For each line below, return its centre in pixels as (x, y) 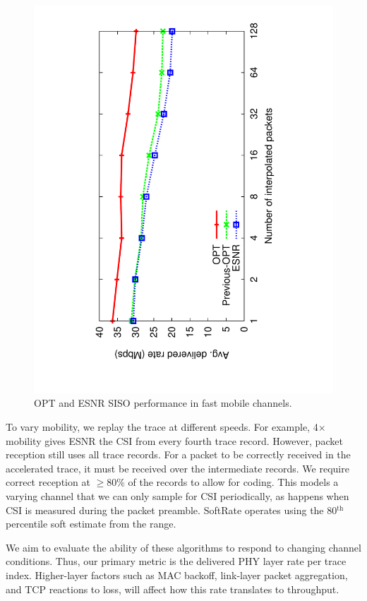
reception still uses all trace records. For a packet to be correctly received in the (178, 454)
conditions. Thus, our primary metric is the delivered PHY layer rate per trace (176, 561)
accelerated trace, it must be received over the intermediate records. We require (178, 468)
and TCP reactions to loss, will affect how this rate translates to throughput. (173, 589)
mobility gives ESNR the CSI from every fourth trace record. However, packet (174, 440)
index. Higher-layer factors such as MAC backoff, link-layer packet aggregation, (177, 575)
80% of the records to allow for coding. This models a (223, 482)
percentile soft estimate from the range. (91, 524)
